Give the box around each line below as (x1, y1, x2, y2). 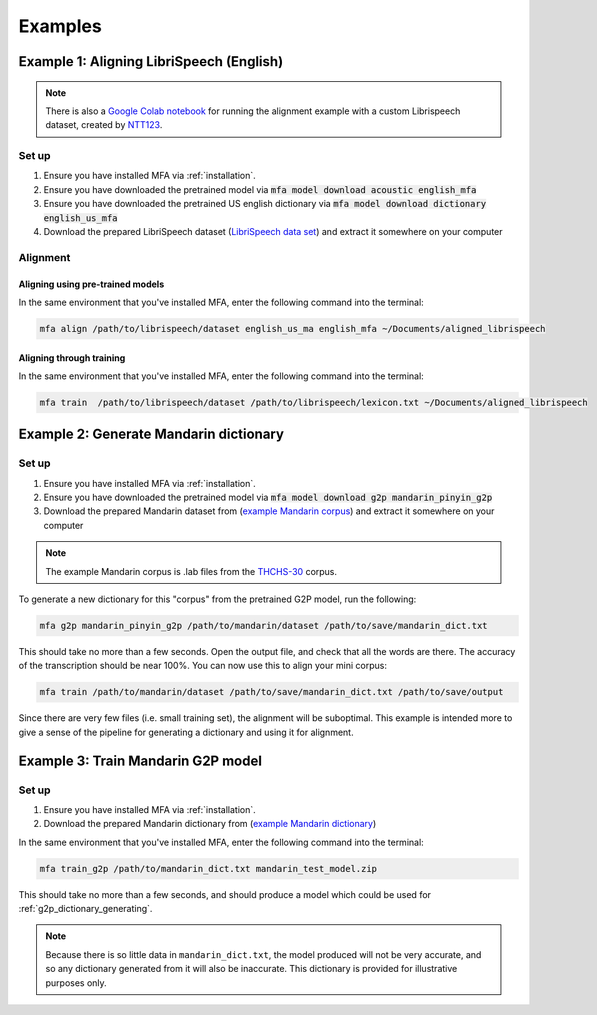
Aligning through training (18, 351, 126, 364)
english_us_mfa (43, 212, 119, 224)
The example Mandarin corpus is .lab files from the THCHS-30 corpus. (45, 565, 338, 577)
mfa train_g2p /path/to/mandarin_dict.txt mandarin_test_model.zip (39, 863, 378, 874)
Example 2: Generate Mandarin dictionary (18, 426, 285, 443)
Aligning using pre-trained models (18, 278, 165, 290)
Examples (18, 15, 102, 37)
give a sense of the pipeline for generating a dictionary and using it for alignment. (18, 726, 354, 738)
